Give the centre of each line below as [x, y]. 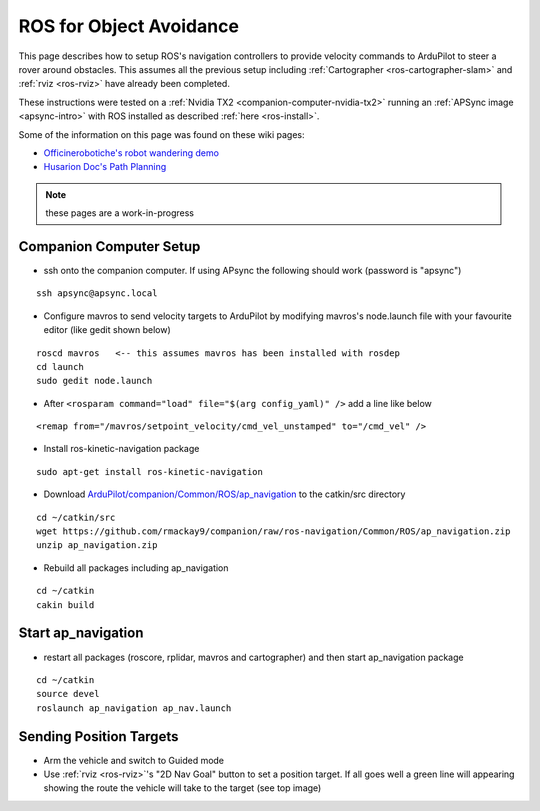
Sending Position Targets [98, 736]
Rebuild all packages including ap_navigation [136, 567]
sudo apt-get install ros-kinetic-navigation [150, 471]
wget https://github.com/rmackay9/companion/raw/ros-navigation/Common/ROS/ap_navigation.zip [273, 531]
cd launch [60, 366]
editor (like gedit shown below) [107, 330]
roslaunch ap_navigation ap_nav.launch [134, 708]
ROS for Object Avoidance [129, 26]
